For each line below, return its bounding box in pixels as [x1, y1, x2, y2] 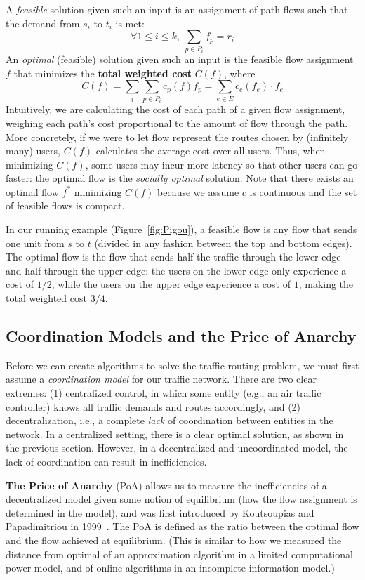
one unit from [6, 235, 65, 250]
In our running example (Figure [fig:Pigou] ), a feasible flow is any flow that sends [6, 222, 357, 237]
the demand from [6, 15, 80, 30]
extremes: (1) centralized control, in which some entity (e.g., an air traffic [6, 385, 321, 400]
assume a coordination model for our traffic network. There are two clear [6, 371, 317, 386]
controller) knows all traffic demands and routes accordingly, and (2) [6, 399, 301, 414]
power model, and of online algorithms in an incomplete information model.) [6, 560, 335, 575]
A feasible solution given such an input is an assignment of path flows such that [6, 2, 348, 16]
